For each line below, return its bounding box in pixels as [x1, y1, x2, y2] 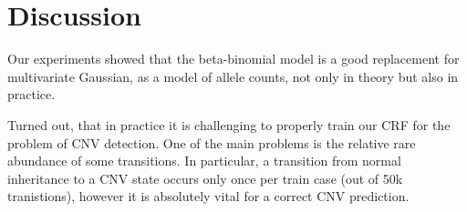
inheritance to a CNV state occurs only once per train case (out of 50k [7, 168, 403, 187]
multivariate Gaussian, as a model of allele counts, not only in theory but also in [7, 66, 459, 86]
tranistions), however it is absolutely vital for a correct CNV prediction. [7, 187, 410, 206]
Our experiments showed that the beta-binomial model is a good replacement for [7, 49, 460, 68]
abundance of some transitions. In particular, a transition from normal [7, 151, 401, 170]
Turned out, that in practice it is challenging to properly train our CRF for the [7, 115, 451, 134]
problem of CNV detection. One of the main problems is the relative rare [7, 133, 416, 152]
